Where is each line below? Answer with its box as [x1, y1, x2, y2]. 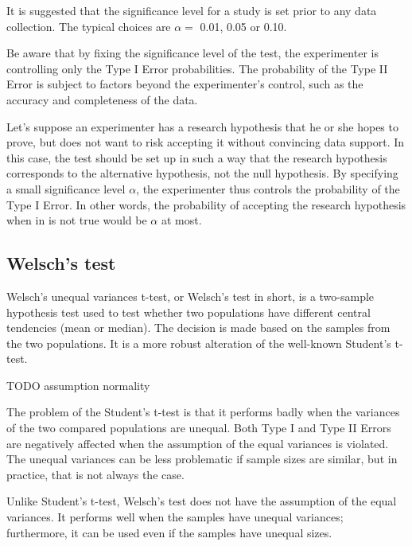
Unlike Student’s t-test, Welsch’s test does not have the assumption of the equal [6, 493, 397, 509]
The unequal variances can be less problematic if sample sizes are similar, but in [6, 450, 398, 467]
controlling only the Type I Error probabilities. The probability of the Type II [6, 60, 388, 76]
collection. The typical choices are [6, 18, 171, 34]
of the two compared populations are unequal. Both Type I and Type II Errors [6, 419, 391, 436]
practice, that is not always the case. [6, 466, 185, 482]
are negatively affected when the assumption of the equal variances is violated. [6, 435, 389, 451]
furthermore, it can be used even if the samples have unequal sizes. [6, 524, 332, 540]
